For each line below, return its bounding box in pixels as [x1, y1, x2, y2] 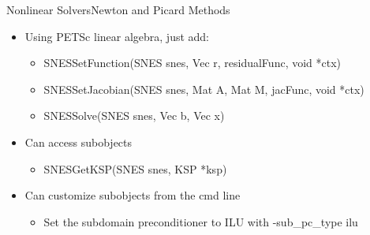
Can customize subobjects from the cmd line [24, 187, 241, 203]
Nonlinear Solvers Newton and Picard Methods [6, 2, 230, 17]
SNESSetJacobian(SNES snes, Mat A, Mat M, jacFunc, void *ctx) [43, 80, 364, 97]
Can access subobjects [24, 133, 133, 150]
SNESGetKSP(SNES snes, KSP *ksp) [43, 160, 227, 177]
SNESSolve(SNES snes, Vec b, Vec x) [43, 107, 225, 124]
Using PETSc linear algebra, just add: [24, 28, 210, 44]
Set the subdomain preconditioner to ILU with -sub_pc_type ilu [43, 213, 358, 229]
